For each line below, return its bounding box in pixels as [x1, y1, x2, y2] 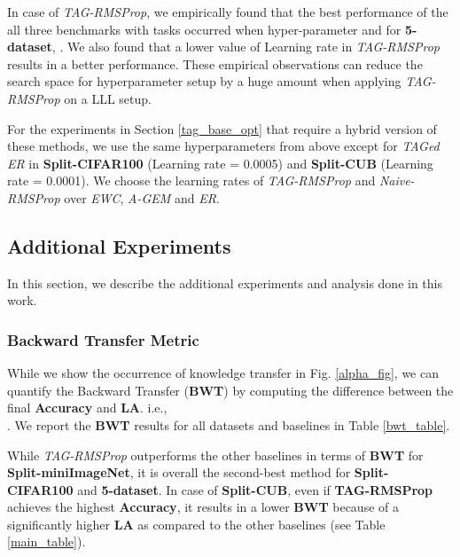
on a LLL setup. [64, 89, 152, 107]
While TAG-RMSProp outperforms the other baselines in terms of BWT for [7, 445, 424, 464]
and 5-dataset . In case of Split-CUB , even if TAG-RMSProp [77, 480, 433, 498]
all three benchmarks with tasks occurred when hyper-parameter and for [7, 20, 402, 38]
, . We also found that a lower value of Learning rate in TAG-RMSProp [51, 37, 440, 56]
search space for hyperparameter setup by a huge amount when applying [7, 72, 402, 90]
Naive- [378, 171, 415, 190]
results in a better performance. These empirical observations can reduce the [7, 54, 423, 73]
